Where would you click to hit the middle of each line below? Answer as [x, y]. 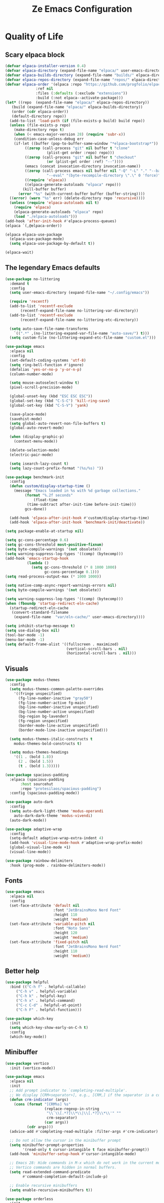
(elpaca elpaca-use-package [34, 235]
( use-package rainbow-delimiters [39, 861]
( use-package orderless [29, 1199]
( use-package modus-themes [32, 680]
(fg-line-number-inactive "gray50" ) [55, 698]
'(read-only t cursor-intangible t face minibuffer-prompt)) [86, 1150]
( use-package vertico [27, 1063]
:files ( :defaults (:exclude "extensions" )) [82, 93]
